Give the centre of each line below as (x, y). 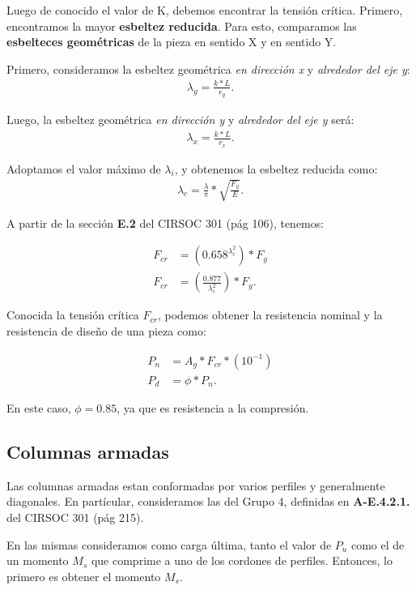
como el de (378, 544)
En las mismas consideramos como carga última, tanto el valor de (169, 544)
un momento (38, 560)
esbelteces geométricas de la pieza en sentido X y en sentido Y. (172, 42)
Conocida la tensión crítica (73, 315)
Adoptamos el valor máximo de (84, 168)
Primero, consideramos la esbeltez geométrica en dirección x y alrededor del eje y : (208, 68)
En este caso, (39, 408)
